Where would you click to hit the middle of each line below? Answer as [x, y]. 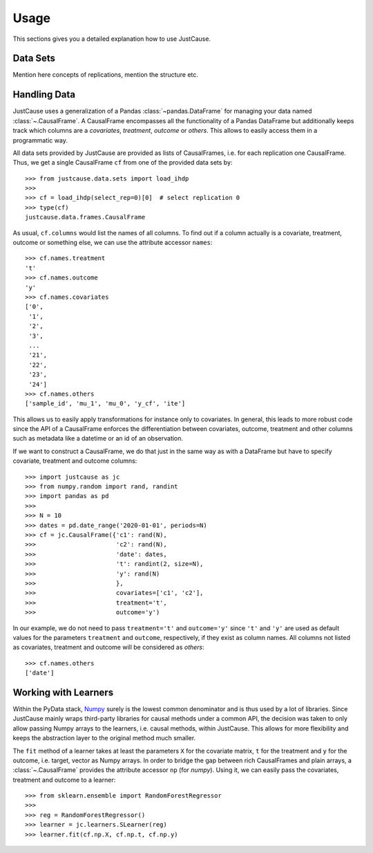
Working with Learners [63, 692]
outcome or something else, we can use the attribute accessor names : [113, 243]
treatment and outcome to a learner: [64, 780]
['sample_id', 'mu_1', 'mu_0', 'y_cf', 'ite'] [105, 404]
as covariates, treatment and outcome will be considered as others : [109, 648]
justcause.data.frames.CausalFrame [85, 217]
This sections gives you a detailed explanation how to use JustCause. [112, 39]
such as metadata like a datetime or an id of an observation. [98, 439]
